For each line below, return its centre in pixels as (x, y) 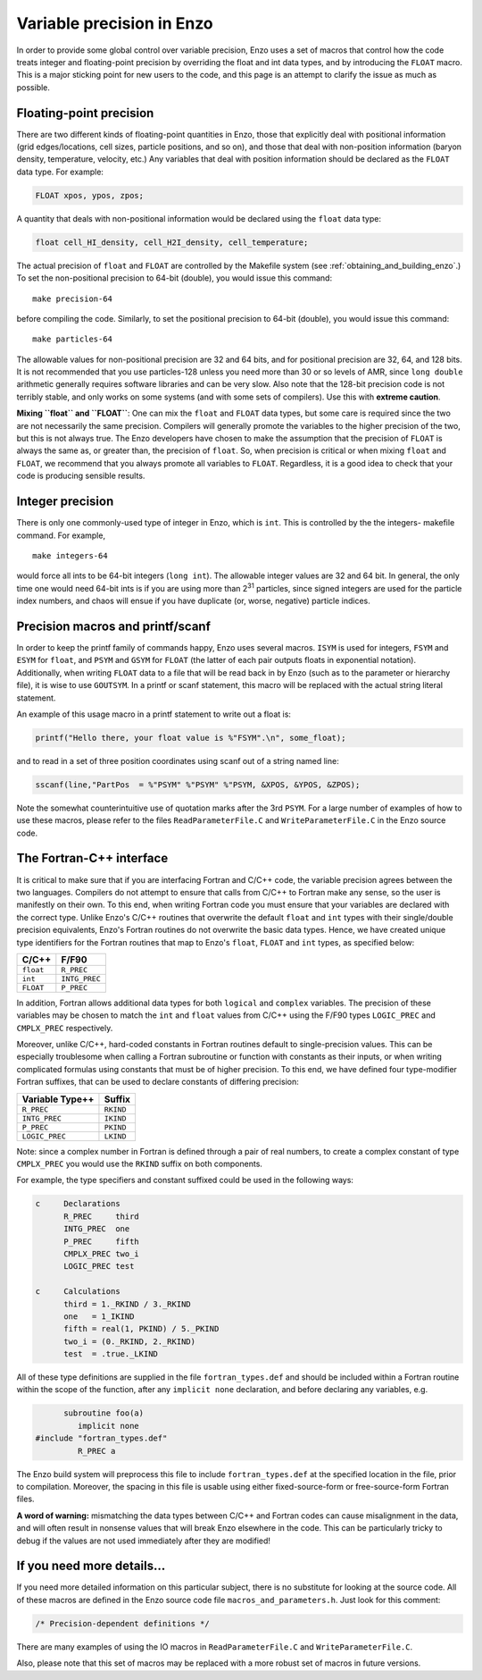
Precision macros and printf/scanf (114, 626)
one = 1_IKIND (99, 1316)
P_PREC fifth (102, 1241)
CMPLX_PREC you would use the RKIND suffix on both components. (140, 1164)
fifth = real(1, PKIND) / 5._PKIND (141, 1329)
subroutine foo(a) (104, 1413)
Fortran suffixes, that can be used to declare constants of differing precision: (158, 1082)
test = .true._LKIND (111, 1354)
